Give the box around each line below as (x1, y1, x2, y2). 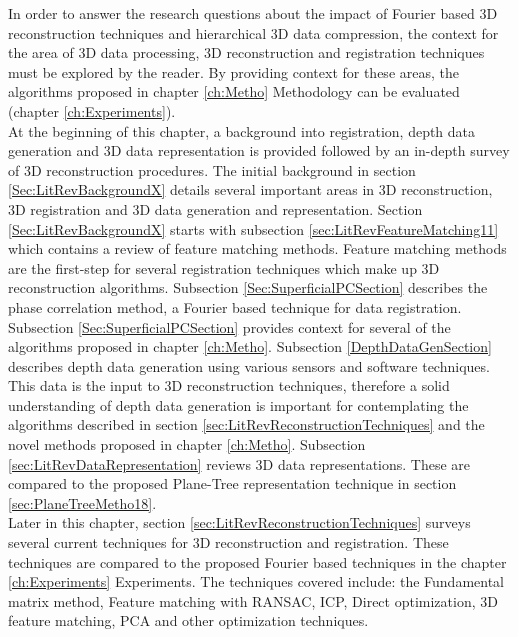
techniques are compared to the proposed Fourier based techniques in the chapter (8, 551, 507, 572)
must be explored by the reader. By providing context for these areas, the (8, 61, 459, 82)
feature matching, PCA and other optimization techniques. (8, 610, 369, 631)
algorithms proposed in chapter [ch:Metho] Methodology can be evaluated (8, 81, 460, 102)
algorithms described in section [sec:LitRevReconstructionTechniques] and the (8, 414, 485, 435)
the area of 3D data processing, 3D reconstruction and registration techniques (8, 42, 485, 63)
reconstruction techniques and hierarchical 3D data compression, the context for (8, 22, 499, 43)
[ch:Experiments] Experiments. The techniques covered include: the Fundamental (8, 571, 505, 592)
